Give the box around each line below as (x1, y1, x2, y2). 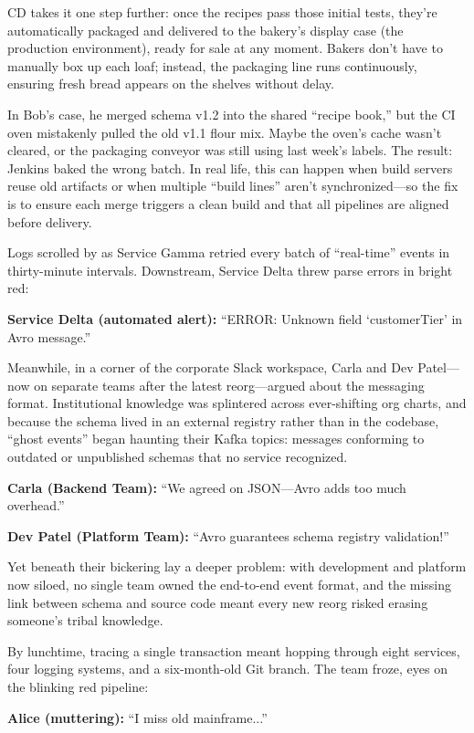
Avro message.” (7, 327, 91, 346)
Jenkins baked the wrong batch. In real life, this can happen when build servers (7, 158, 453, 177)
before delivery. (7, 212, 92, 231)
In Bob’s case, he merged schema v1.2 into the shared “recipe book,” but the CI (7, 104, 456, 123)
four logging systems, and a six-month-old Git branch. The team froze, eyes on (7, 659, 448, 678)
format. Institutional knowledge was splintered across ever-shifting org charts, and (7, 393, 467, 413)
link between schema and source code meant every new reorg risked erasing (7, 592, 428, 612)
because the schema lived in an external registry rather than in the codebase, (7, 411, 439, 430)
